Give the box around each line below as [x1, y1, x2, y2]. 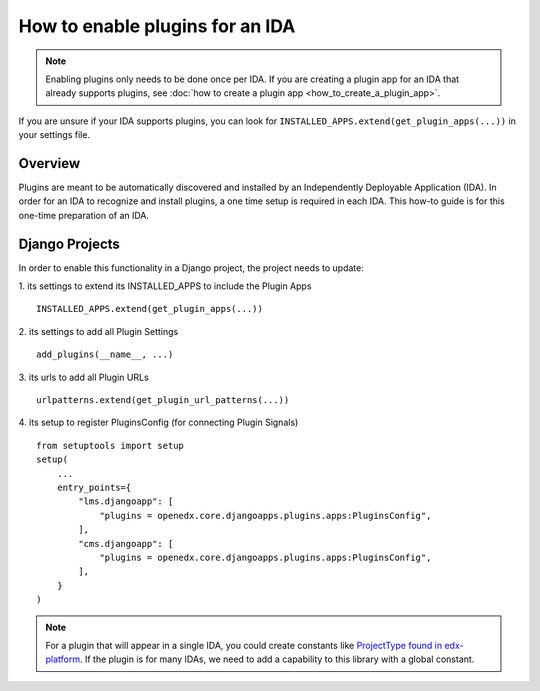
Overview [18, 155, 81, 172]
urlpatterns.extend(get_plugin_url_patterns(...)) [36, 395, 290, 406]
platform [45, 653, 80, 665]
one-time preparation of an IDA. [18, 209, 150, 221]
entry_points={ [56, 482, 132, 493]
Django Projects [18, 235, 120, 252]
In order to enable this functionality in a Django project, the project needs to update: [18, 261, 364, 274]
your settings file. [18, 129, 90, 141]
